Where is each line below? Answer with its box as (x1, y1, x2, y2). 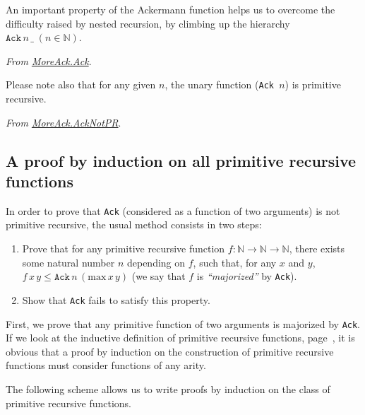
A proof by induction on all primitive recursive (6, 149, 357, 171)
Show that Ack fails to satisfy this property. (22, 292, 210, 307)
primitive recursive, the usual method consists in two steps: (6, 217, 262, 232)
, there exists (289, 241, 345, 256)
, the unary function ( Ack (164, 77, 274, 92)
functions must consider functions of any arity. (6, 358, 206, 373)
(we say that (131, 269, 186, 284)
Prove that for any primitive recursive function (22, 241, 225, 256)
